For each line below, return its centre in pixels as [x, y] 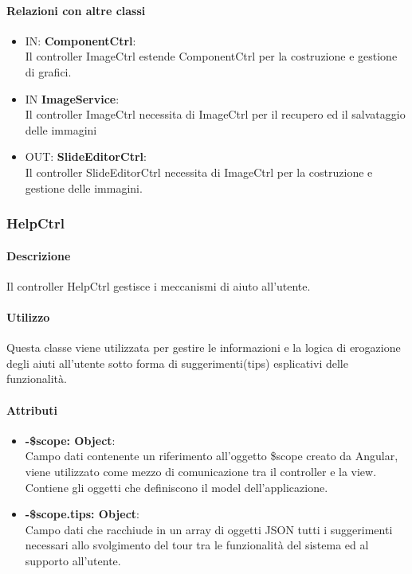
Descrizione [39, 255]
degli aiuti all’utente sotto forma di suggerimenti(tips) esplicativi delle [177, 363]
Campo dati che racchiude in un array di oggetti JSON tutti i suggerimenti [209, 529]
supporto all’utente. [73, 560]
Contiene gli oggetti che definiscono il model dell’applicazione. [177, 487]
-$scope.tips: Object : [82, 514]
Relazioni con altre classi [76, 10]
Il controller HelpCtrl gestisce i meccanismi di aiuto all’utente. [159, 285]
